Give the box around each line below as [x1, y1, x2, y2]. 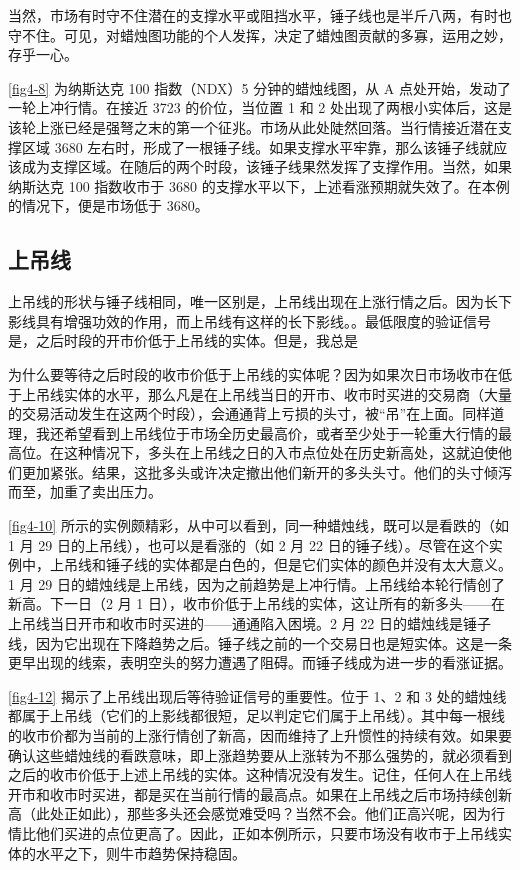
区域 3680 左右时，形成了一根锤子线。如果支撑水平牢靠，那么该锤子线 [21, 136, 480, 157]
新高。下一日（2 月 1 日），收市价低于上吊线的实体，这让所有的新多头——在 [8, 593, 505, 614]
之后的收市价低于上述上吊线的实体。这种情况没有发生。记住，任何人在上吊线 [8, 764, 512, 785]
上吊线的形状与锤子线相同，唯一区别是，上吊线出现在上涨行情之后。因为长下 [8, 291, 512, 312]
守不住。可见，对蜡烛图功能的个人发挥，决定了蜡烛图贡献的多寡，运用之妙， [8, 24, 512, 45]
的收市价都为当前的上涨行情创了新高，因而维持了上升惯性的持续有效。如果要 [8, 725, 512, 746]
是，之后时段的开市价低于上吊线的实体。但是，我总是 [8, 330, 358, 351]
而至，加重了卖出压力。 [8, 481, 162, 502]
